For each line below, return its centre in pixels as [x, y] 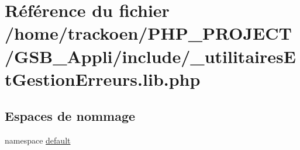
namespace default [38, 140]
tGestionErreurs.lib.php [103, 79]
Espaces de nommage [70, 116]
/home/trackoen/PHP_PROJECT [148, 33]
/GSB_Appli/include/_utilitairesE [150, 56]
